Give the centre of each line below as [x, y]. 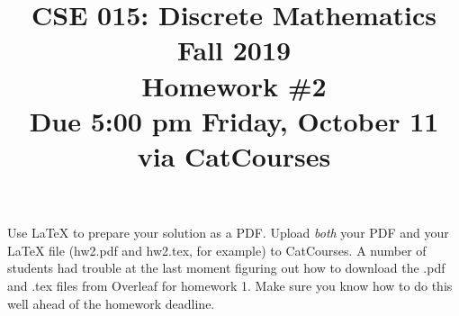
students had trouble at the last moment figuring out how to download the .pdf [226, 268]
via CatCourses [234, 155]
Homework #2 [234, 85]
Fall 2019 [234, 50]
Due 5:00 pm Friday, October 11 [234, 120]
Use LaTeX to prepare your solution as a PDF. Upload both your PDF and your [228, 233]
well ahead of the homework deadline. [111, 303]
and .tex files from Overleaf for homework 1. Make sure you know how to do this [230, 285]
